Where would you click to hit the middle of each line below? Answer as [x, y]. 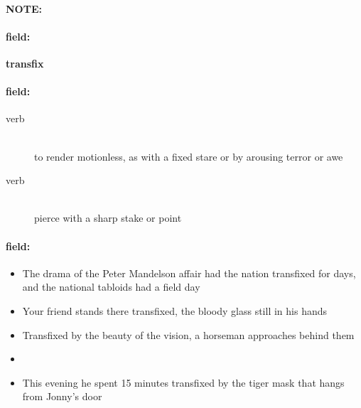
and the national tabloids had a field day [111, 287]
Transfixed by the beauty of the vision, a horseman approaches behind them [188, 334]
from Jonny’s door [62, 396]
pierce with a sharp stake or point [108, 218]
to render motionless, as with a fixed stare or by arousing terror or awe [189, 156]
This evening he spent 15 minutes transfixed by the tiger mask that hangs [183, 382]
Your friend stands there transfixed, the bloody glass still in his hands [175, 310]
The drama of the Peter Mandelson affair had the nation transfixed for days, [189, 273]
